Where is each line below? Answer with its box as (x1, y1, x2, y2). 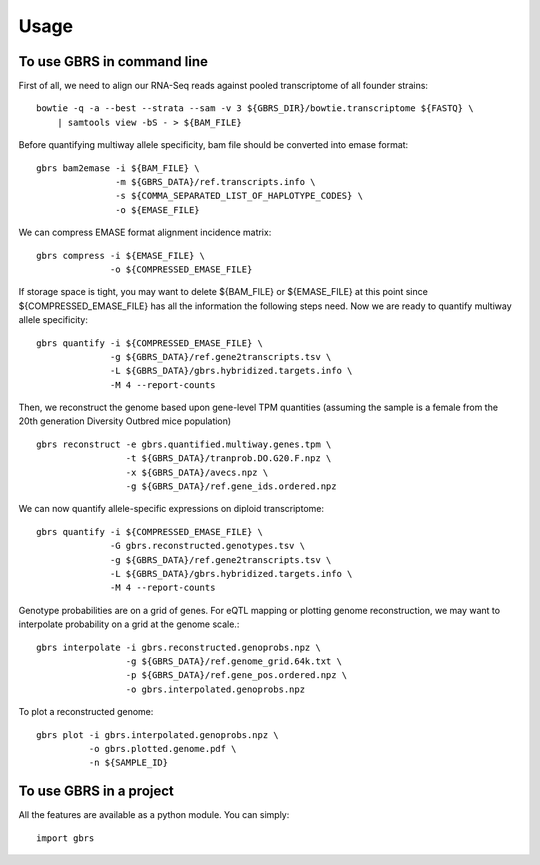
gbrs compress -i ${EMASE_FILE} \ (36, 250, 205, 261)
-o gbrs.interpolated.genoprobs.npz (125, 683, 305, 695)
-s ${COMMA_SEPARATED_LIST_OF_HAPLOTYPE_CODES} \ (115, 190, 364, 202)
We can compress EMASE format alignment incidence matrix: (18, 226, 272, 239)
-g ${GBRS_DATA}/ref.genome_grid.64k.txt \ (125, 655, 342, 667)
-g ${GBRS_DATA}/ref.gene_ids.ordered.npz (125, 481, 337, 492)
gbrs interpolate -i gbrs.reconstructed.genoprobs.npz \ (36, 641, 322, 653)
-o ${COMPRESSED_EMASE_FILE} (110, 263, 253, 275)
